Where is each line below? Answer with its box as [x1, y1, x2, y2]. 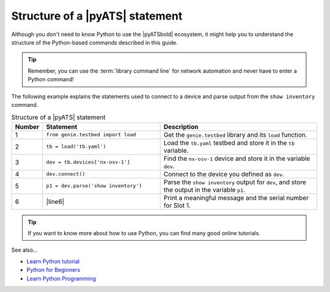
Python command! [28, 76, 75, 83]
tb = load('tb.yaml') [46, 144, 106, 150]
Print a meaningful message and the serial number [163, 193, 309, 202]
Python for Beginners [26, 266, 81, 274]
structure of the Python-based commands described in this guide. [11, 38, 178, 46]
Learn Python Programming [26, 275, 97, 282]
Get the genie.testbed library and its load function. [163, 130, 308, 139]
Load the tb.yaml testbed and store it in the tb [163, 138, 295, 147]
